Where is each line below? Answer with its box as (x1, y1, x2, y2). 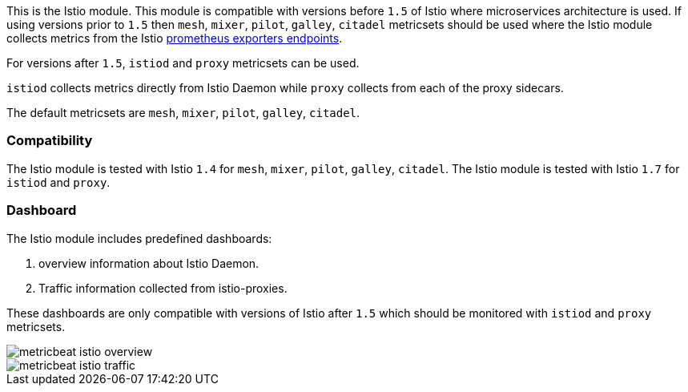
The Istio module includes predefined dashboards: (6, 231, 272, 245)
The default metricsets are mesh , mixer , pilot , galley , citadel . (6, 106, 360, 119)
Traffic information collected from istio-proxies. (38, 281, 288, 295)
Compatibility (6, 132, 93, 149)
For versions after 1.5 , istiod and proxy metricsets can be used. (6, 56, 360, 70)
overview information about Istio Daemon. (38, 256, 260, 270)
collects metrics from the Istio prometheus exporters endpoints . (6, 31, 343, 45)
